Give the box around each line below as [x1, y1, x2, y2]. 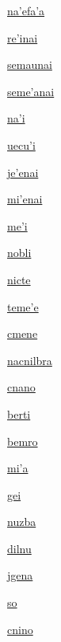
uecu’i [7, 136, 36, 153]
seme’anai [7, 82, 55, 99]
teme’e [7, 298, 39, 315]
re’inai [7, 29, 38, 46]
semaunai [7, 56, 52, 73]
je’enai [7, 163, 39, 180]
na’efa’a [7, 2, 45, 18]
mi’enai [7, 191, 43, 207]
